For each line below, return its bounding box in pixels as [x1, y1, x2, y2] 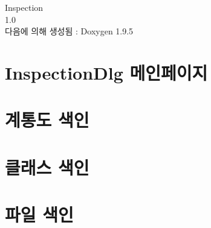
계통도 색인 [5, 107, 89, 132]
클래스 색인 [5, 154, 89, 179]
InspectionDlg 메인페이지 [5, 60, 208, 84]
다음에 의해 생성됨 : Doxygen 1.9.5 [5, 25, 134, 37]
